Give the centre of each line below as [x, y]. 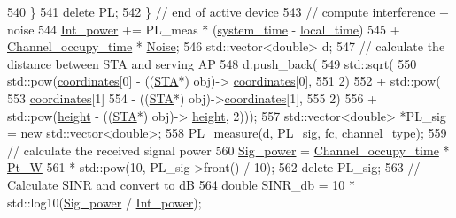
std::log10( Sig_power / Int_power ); [104, 202]
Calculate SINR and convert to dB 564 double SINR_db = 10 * [182, 184]
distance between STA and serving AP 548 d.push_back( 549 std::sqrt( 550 [212, 63]
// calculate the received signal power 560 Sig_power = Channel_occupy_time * [228, 150]
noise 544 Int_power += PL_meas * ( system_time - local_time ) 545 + [204, 29]
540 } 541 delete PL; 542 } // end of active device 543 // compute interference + [228, 11]
